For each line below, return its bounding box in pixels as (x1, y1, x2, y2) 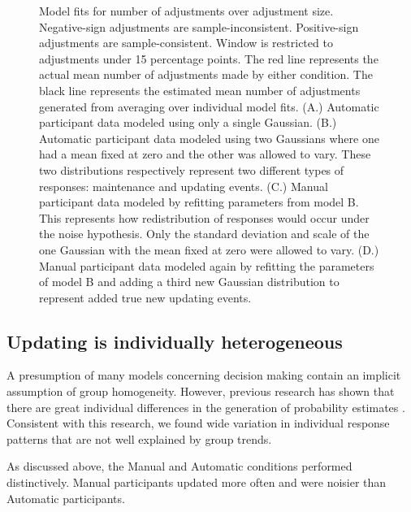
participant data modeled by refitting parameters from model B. (39, 193, 359, 210)
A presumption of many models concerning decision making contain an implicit (6, 367, 401, 384)
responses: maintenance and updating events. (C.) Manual (39, 177, 328, 194)
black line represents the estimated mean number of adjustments (39, 81, 361, 98)
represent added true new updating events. (39, 289, 252, 306)
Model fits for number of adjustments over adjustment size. (39, 2, 334, 19)
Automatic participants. (6, 489, 125, 506)
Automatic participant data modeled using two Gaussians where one (39, 129, 379, 146)
